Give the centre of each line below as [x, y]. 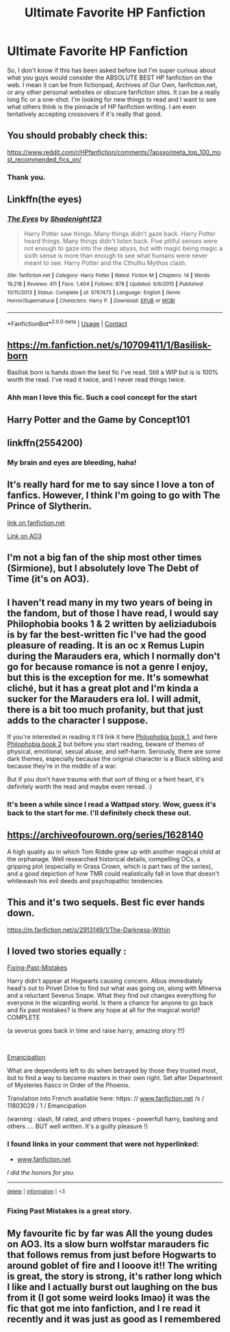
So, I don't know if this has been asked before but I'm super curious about [112, 70]
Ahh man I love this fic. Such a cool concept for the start [102, 397]
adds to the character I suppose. [78, 720]
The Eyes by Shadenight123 [54, 219]
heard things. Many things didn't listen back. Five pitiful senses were [120, 241]
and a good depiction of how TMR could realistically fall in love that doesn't [113, 874]
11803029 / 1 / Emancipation [47, 1106]
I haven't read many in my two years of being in [110, 602]
